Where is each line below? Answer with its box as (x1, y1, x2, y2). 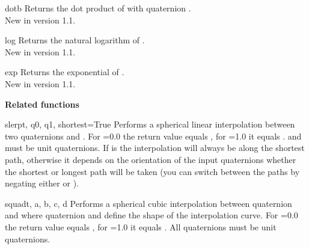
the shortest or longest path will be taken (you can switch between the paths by (5, 165, 300, 177)
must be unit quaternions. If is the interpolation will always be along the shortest (5, 141, 305, 154)
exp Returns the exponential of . (5, 66, 124, 78)
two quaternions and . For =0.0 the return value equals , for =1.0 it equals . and (5, 129, 302, 142)
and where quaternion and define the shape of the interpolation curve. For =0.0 (5, 209, 298, 221)
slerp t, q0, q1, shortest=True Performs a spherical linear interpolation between (5, 118, 295, 131)
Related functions (5, 97, 79, 110)
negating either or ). (5, 177, 79, 189)
